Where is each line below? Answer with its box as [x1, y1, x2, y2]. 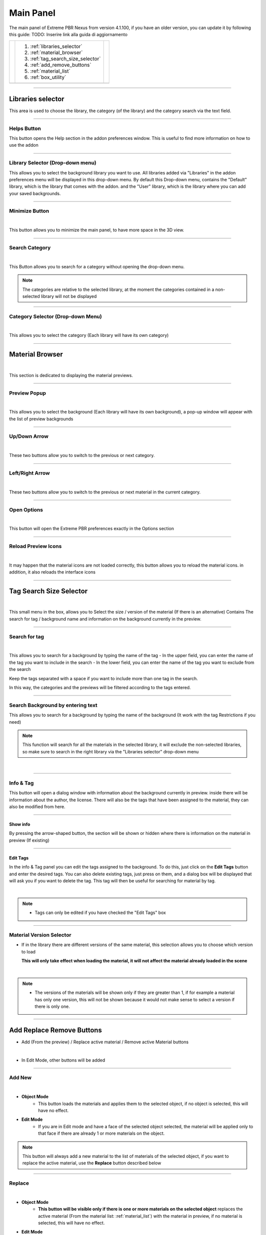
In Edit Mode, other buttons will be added [21, 1057, 105, 1063]
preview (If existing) [9, 837, 50, 843]
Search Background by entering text [9, 701, 98, 708]
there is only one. [34, 1003, 70, 1009]
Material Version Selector [9, 931, 71, 938]
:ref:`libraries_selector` [30, 43, 83, 50]
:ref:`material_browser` [30, 49, 83, 56]
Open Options [9, 506, 43, 513]
